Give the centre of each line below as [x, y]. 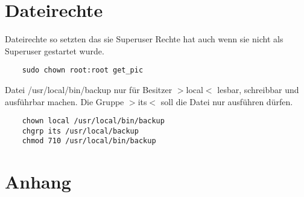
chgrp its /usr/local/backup [80, 131]
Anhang [38, 182]
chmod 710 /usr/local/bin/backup [89, 141]
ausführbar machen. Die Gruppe [65, 101]
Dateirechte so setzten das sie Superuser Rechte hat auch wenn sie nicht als [144, 39]
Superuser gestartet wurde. [55, 50]
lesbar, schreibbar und [258, 89]
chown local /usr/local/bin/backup [93, 121]
